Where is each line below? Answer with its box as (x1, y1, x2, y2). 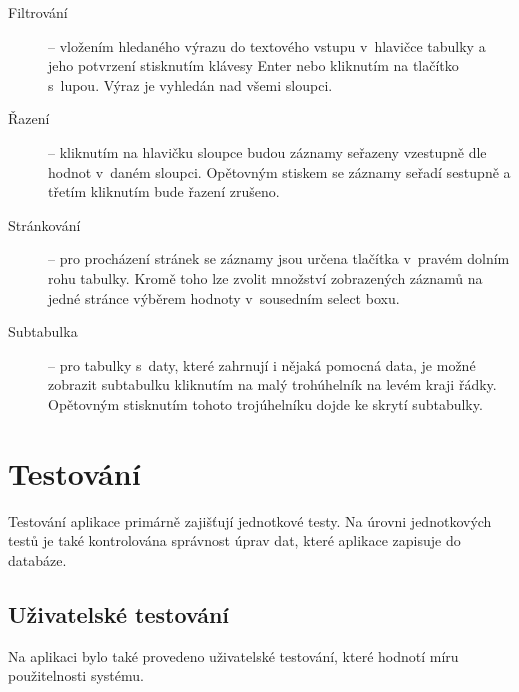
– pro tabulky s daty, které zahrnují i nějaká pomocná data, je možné (48, 354, 476, 375)
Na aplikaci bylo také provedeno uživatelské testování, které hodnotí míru (8, 645, 459, 666)
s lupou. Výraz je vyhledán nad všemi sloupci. (48, 74, 333, 95)
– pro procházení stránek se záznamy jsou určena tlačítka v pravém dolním (48, 248, 510, 269)
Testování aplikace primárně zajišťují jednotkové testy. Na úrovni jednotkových (8, 510, 492, 531)
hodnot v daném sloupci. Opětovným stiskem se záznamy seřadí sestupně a (48, 161, 511, 182)
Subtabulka (8, 321, 78, 342)
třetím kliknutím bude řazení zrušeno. (48, 181, 280, 202)
